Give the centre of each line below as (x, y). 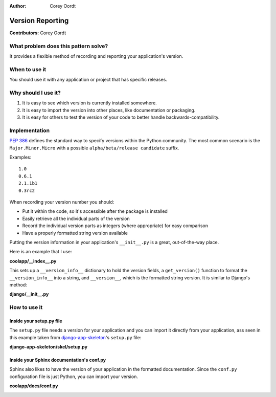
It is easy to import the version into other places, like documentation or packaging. (109, 110)
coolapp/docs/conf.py (34, 386)
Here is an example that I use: (41, 252)
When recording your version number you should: (62, 202)
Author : (18, 6)
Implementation (30, 130)
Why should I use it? (35, 93)
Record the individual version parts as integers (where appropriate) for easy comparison (115, 226)
